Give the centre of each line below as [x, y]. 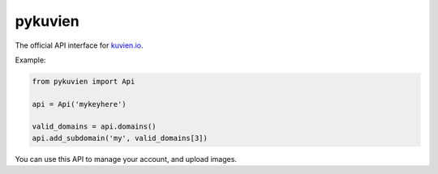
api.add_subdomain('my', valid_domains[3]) [120, 138]
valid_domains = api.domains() [94, 127]
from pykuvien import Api [84, 81]
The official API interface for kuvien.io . [79, 45]
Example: [30, 60]
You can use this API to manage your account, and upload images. [126, 159]
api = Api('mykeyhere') [79, 104]
